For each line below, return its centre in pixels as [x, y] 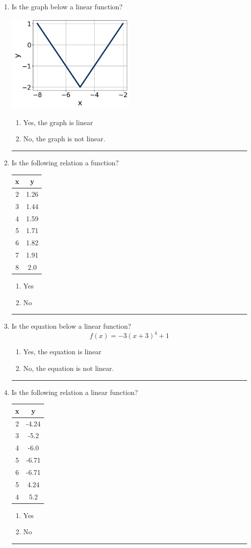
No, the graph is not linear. [64, 139]
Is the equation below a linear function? [71, 326]
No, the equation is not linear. [69, 368]
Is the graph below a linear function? [67, 6]
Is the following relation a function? [65, 163]
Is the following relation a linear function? [75, 392]
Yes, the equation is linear [62, 352]
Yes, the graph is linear [58, 122]
